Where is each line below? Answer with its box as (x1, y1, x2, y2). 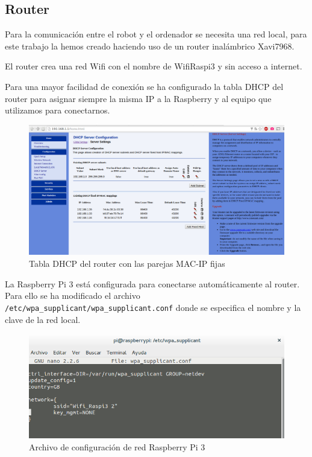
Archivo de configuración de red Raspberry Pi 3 (29, 440, 205, 453)
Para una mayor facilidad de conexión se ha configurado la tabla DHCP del (5, 80, 284, 92)
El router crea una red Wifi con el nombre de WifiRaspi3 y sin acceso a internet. (5, 60, 302, 72)
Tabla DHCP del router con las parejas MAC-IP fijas (29, 257, 225, 270)
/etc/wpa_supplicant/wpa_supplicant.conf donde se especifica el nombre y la (5, 301, 301, 313)
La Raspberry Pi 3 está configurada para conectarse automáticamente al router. (5, 277, 300, 290)
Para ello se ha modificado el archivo (5, 289, 140, 302)
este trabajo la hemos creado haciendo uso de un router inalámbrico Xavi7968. (5, 39, 295, 52)
